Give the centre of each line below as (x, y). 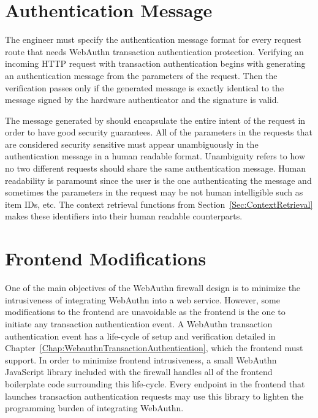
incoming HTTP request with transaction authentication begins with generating (155, 63)
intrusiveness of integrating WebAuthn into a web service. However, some (142, 299)
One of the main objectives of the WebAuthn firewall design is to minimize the (153, 288)
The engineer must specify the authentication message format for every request (153, 40)
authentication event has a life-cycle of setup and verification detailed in (140, 336)
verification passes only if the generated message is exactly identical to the (145, 87)
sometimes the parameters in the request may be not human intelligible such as (154, 192)
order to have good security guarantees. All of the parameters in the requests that (159, 132)
